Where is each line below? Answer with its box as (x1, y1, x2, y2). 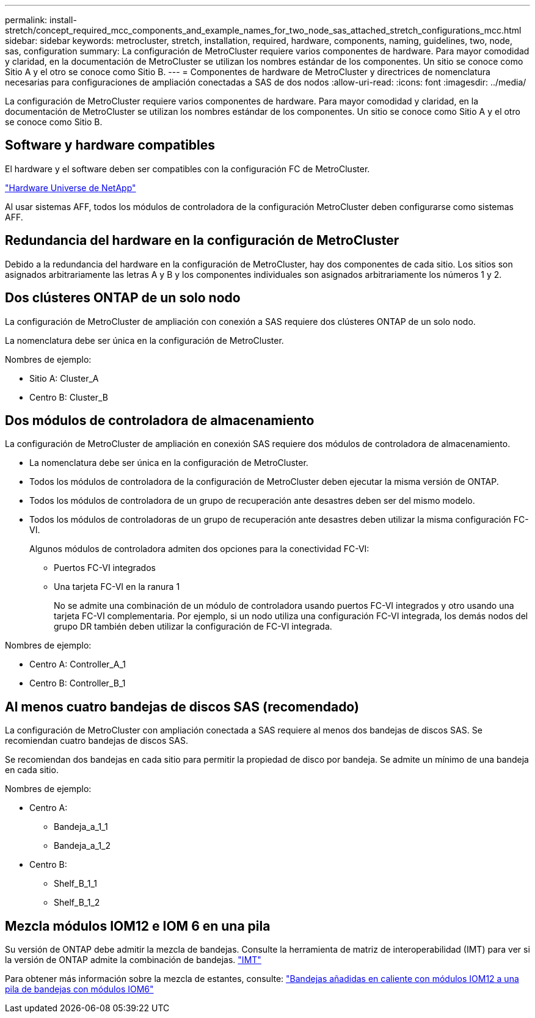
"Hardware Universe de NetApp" (5, 182, 136, 193)
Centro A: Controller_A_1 (29, 659, 126, 670)
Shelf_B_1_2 (54, 897, 100, 908)
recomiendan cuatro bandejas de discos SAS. (5, 735, 188, 746)
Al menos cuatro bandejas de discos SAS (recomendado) (5, 699, 359, 714)
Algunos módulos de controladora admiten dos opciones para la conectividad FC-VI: (29, 544, 369, 554)
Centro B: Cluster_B (29, 391, 108, 402)
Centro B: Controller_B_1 (29, 678, 126, 689)
